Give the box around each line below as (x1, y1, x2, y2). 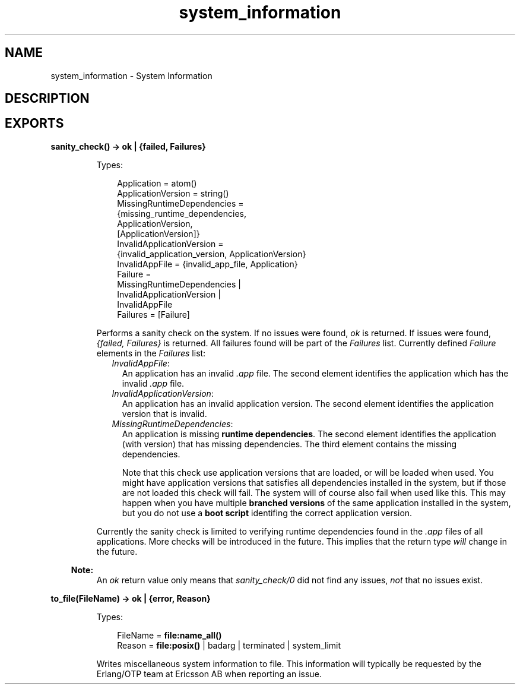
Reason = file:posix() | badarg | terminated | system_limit (117, 640, 341, 650)
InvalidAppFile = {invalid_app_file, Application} (117, 258, 298, 269)
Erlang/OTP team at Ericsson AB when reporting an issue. (96, 668, 322, 679)
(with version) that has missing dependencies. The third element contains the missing (122, 438, 456, 449)
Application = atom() (117, 178, 197, 188)
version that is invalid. (122, 408, 207, 419)
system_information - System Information (50, 70, 213, 81)
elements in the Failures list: (96, 347, 206, 358)
